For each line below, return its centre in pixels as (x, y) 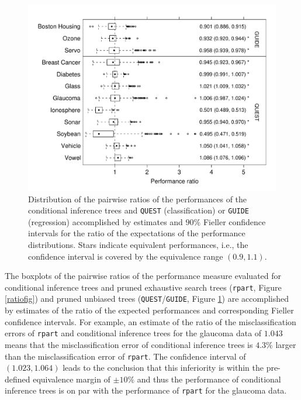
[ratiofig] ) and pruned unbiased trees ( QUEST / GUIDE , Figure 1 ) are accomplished (147, 299)
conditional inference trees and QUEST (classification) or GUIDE (139, 210)
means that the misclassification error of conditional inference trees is (129, 344)
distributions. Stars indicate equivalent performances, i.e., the (138, 245)
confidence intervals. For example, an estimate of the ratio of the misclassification (150, 321)
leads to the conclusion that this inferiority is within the (163, 368)
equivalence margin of (72, 379)
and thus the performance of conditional (209, 379)
